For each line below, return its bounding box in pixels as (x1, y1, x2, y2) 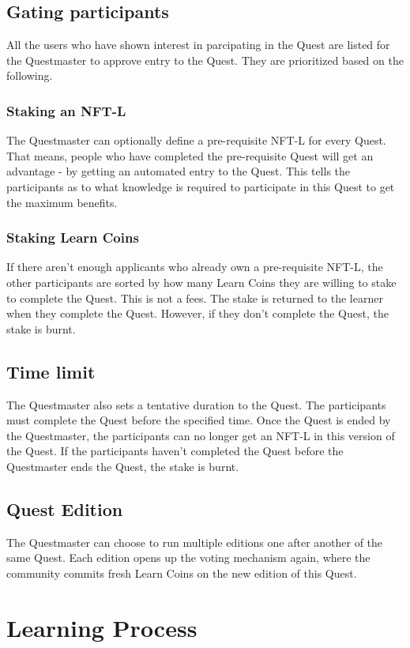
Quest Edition (6, 496, 123, 521)
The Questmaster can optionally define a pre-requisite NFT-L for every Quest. (6, 132, 386, 149)
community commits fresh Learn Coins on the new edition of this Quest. (6, 564, 357, 581)
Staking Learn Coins (6, 228, 139, 247)
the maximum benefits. (6, 194, 118, 210)
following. (6, 67, 53, 84)
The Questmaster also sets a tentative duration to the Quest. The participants (6, 396, 386, 413)
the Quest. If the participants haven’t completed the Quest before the (6, 443, 344, 459)
